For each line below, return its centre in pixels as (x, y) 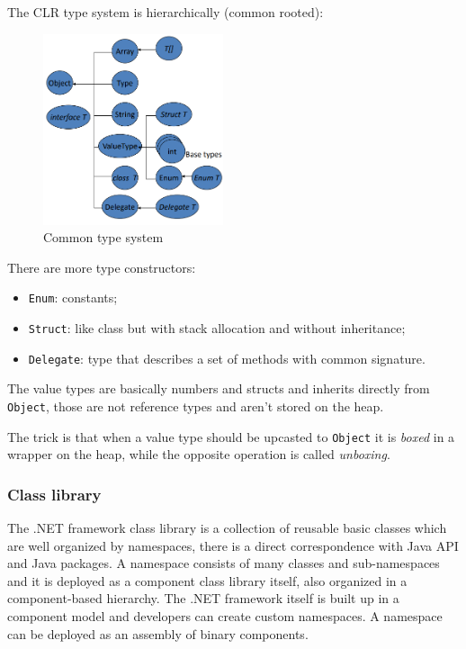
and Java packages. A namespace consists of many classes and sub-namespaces (224, 563)
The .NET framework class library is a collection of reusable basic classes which (227, 528)
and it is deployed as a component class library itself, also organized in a (207, 580)
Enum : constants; (73, 297)
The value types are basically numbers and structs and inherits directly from (219, 388)
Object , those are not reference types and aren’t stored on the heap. (196, 406)
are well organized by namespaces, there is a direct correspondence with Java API (233, 545)
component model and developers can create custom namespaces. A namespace (225, 616)
